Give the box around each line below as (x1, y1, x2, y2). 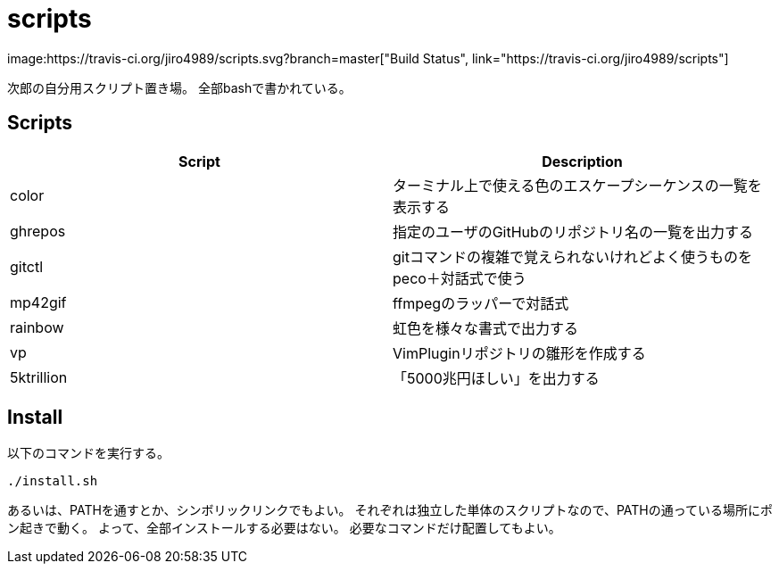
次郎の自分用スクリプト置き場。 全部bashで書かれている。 (7, 79, 352, 95)
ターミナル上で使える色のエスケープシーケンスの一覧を (393, 176, 762, 194)
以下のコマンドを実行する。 (7, 445, 170, 461)
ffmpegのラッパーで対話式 (393, 294, 569, 312)
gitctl (10, 257, 44, 276)
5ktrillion (10, 368, 68, 386)
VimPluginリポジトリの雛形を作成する (393, 343, 646, 362)
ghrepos (10, 221, 66, 240)
